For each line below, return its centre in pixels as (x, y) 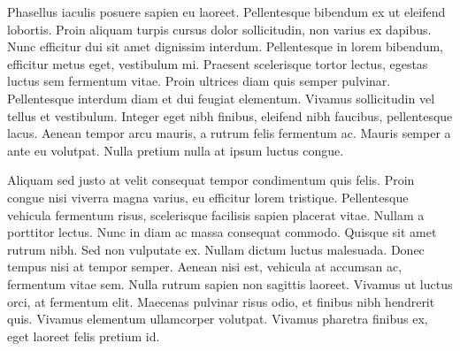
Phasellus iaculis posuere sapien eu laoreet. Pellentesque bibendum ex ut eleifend (226, 11)
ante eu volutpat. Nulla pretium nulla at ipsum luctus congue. (176, 150)
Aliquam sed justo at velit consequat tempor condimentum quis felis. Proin (211, 180)
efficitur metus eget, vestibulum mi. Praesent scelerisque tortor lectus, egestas (218, 63)
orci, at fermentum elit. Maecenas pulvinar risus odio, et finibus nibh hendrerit (221, 301)
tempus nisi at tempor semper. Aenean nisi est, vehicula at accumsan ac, (205, 267)
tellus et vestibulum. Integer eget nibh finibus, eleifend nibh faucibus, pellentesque (230, 115)
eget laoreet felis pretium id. (84, 336)
